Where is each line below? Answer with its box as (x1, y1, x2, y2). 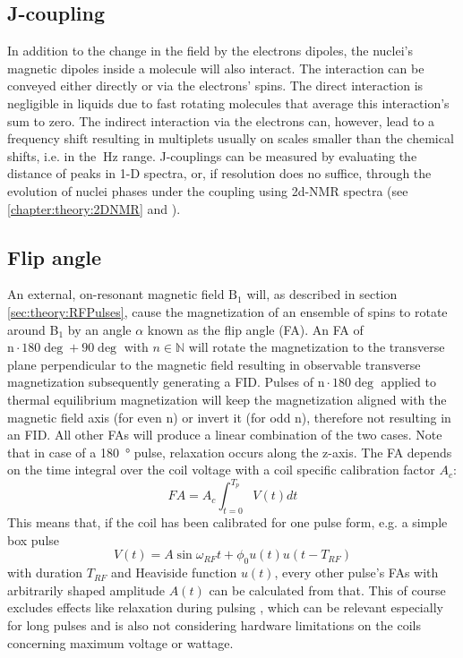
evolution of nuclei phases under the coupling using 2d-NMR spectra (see (7, 181, 408, 200)
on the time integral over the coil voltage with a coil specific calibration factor (7, 460, 435, 479)
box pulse (7, 530, 60, 549)
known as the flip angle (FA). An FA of (147, 320, 364, 338)
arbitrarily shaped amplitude (7, 580, 166, 599)
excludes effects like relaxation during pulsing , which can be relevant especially (7, 598, 443, 617)
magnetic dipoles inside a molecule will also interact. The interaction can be (7, 58, 424, 77)
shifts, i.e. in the (7, 146, 97, 165)
